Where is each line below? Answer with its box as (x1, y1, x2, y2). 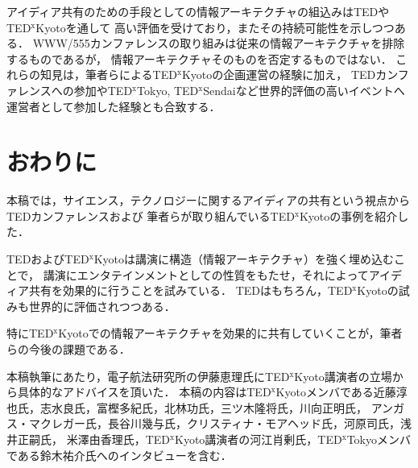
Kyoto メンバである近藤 (275, 383, 396, 400)
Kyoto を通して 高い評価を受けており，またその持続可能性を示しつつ (35, 19, 395, 35)
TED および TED (6, 251, 89, 267)
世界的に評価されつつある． (28, 297, 176, 314)
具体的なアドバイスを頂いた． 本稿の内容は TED (17, 383, 271, 400)
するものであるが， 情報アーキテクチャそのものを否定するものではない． (6, 50, 392, 67)
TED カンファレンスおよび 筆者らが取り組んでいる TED (6, 207, 295, 224)
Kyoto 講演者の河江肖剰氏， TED (174, 431, 342, 447)
